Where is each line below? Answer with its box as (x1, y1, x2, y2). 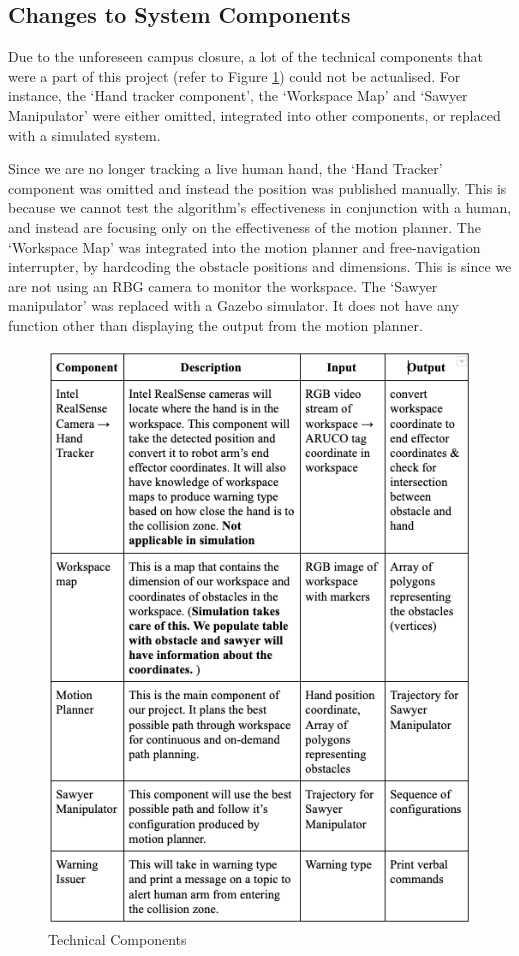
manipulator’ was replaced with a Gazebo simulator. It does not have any (8, 295, 459, 316)
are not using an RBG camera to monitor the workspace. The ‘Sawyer (8, 275, 438, 296)
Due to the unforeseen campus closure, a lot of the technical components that (8, 46, 483, 67)
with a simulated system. (8, 124, 161, 145)
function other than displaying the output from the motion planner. (8, 314, 423, 335)
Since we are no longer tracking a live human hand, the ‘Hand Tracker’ (8, 158, 443, 179)
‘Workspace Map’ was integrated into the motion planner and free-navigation (8, 236, 481, 257)
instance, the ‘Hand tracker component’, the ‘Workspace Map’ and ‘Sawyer (8, 85, 468, 106)
